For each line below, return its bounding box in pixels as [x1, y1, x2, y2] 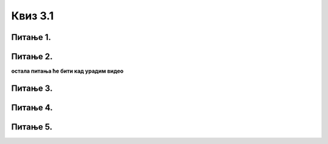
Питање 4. [11, 102, 53, 113]
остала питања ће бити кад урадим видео [11, 67, 124, 75]
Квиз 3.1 [11, 9, 54, 22]
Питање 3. [11, 83, 53, 93]
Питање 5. [11, 122, 53, 132]
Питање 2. [11, 51, 53, 62]
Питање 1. [11, 32, 52, 42]
